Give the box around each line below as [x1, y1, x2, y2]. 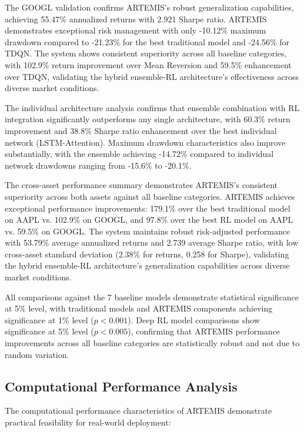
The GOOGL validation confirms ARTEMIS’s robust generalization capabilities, [5, 1, 294, 13]
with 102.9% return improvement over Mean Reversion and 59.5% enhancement [5, 58, 292, 71]
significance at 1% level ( [5, 313, 94, 326]
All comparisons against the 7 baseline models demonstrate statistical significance [5, 290, 299, 303]
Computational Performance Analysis [5, 377, 238, 395]
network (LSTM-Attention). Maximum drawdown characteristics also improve [5, 136, 286, 148]
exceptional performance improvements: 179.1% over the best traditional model [5, 202, 290, 214]
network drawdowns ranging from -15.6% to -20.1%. [5, 159, 192, 171]
